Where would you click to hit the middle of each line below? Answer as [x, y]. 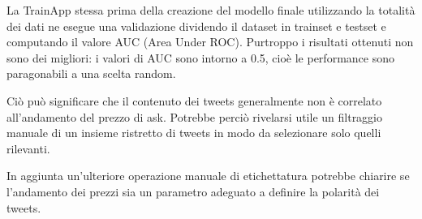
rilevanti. [28, 148]
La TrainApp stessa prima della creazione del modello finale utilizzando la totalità [211, 10]
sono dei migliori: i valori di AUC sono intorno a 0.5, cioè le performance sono [200, 57]
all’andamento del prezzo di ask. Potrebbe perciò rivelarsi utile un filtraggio [195, 116]
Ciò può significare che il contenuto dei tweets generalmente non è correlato [194, 100]
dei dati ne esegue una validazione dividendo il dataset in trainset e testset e [196, 26]
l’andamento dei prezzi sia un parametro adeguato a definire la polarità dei [193, 191]
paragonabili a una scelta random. [91, 73]
